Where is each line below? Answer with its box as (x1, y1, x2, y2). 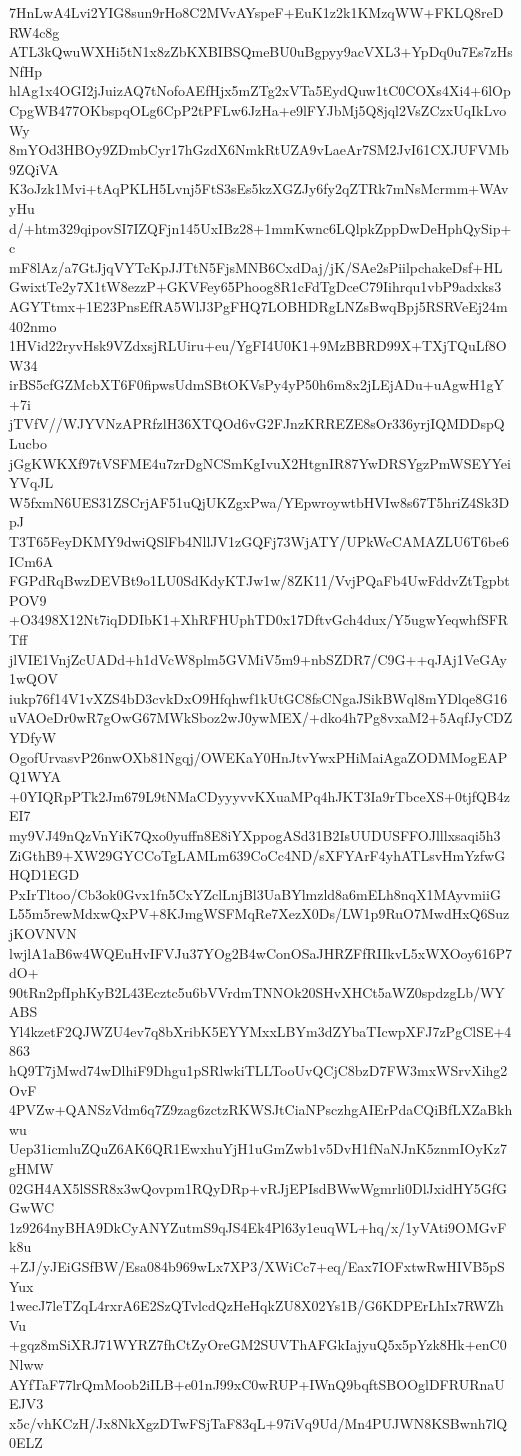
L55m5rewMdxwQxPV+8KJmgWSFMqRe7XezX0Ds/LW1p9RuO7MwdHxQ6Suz (9, 903, 510, 924)
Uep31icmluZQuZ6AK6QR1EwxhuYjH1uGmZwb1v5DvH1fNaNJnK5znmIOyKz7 (9, 1138, 507, 1159)
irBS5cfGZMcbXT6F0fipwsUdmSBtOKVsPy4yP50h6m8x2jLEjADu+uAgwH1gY (9, 374, 505, 395)
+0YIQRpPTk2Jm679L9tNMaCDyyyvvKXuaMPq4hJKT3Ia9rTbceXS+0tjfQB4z (9, 785, 511, 806)
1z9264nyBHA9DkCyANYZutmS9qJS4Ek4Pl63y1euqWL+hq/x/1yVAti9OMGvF (9, 1216, 507, 1237)
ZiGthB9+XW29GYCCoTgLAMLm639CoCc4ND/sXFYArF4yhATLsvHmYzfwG (9, 844, 506, 865)
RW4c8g (9, 21, 60, 42)
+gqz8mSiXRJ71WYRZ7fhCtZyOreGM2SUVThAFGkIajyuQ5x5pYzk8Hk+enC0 (9, 1334, 507, 1355)
